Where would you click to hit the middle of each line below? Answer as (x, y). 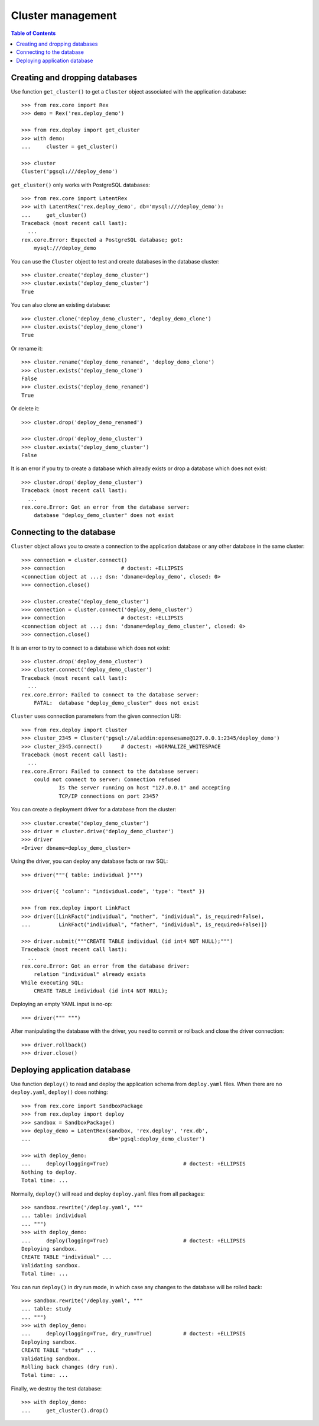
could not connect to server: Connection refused (107, 780)
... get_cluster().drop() (65, 1410)
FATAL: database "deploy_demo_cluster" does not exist (116, 703)
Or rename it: (27, 348)
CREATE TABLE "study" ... (59, 1350)
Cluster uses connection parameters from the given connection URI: (96, 716)
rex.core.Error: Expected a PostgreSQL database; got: (102, 240)
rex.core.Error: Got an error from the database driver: (106, 966)
